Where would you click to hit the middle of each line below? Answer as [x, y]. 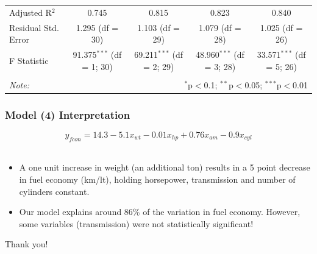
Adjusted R [30, 12]
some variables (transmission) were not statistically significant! [136, 223]
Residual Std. [34, 27]
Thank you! [27, 244]
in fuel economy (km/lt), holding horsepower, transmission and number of [157, 179]
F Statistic [29, 60]
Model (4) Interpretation [68, 114]
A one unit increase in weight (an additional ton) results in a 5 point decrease [165, 167]
